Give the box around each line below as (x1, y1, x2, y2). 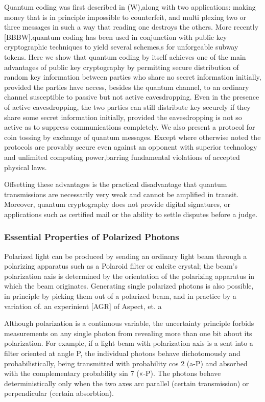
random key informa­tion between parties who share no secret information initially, (4, 72, 261, 82)
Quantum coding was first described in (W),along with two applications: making (4, 2, 256, 12)
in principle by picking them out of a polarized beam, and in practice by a (4, 291, 236, 301)
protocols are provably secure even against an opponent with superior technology (4, 141, 257, 152)
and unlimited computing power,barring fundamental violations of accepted (4, 151, 240, 162)
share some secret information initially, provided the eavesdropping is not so (4, 111, 242, 122)
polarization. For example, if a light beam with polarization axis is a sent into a (4, 338, 253, 348)
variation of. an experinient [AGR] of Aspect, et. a (4, 300, 162, 311)
